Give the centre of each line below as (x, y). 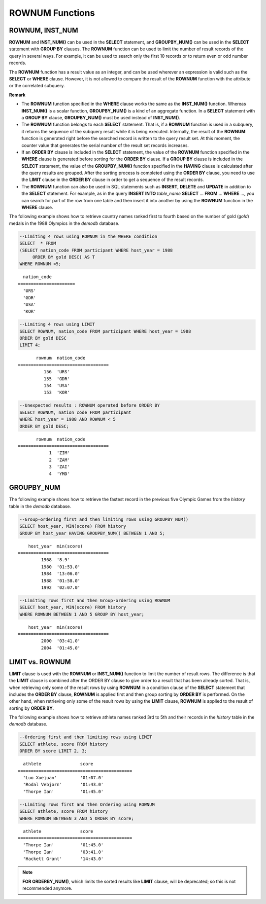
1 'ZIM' (59, 453)
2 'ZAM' (59, 460)
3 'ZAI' (59, 467)
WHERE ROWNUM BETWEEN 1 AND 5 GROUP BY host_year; (82, 614)
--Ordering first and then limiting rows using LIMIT (86, 737)
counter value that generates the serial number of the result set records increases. (105, 145)
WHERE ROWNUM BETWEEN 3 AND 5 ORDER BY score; (77, 818)
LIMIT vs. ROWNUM (40, 662)
